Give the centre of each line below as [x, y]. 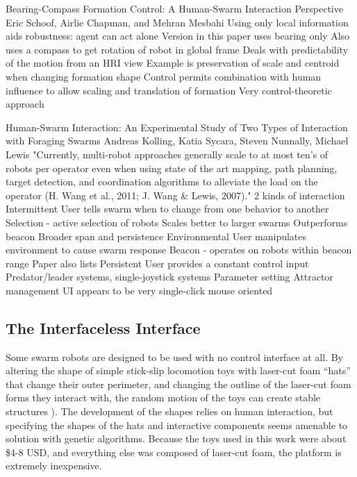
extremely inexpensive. [54, 466]
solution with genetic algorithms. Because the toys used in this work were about [176, 438]
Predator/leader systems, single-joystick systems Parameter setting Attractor [169, 277]
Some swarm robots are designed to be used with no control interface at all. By [174, 357]
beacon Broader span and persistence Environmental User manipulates [156, 236]
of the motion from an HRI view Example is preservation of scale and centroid [173, 63]
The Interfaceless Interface [103, 327]
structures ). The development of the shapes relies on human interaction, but [169, 411]
